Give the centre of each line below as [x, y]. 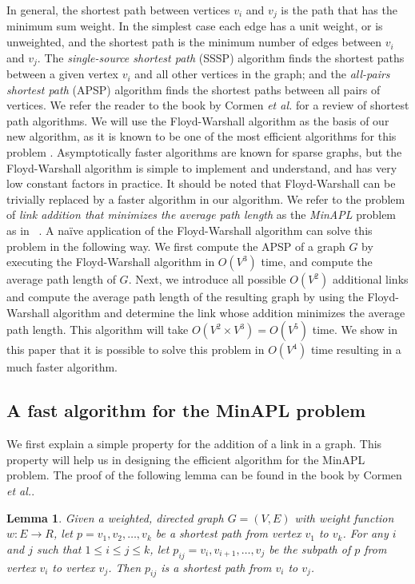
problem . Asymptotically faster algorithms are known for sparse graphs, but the [204, 152]
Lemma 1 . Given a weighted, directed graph [115, 517]
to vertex [74, 567]
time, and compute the [317, 262]
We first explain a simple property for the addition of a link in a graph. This [194, 444]
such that [59, 548]
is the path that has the [339, 10]
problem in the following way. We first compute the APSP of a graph [176, 246]
